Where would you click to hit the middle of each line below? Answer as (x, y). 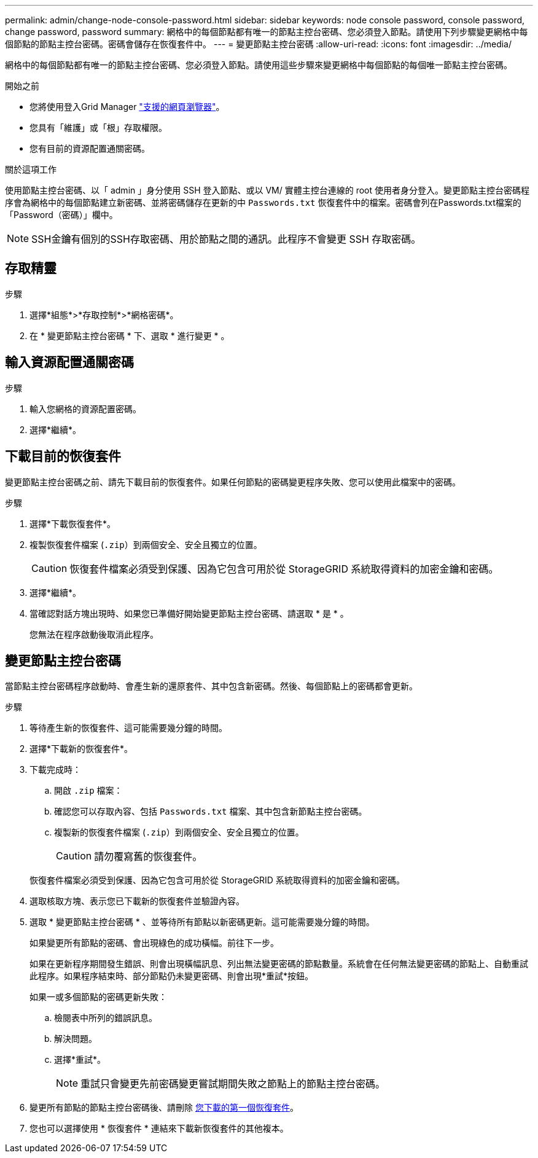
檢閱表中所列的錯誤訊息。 (106, 1018)
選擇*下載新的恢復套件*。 (81, 749)
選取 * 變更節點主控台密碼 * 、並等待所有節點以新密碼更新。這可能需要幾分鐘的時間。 (202, 922)
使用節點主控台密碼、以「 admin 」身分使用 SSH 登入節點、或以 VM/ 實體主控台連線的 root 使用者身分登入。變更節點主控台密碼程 (267, 190)
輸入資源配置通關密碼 (69, 362)
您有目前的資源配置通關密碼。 (90, 148)
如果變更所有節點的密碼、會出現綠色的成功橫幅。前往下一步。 (154, 943)
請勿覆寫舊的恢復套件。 (148, 857)
